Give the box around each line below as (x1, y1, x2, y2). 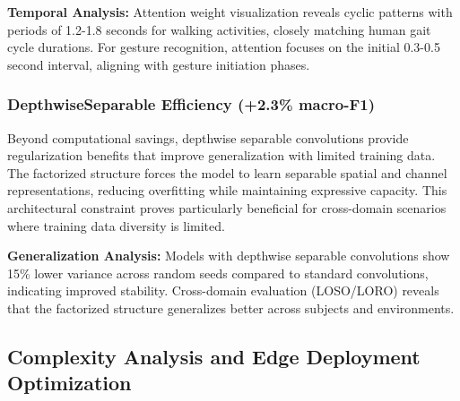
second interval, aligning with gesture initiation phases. (7, 55, 310, 73)
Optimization (7, 369, 132, 397)
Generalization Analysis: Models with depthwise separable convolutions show (7, 246, 450, 265)
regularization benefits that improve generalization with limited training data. (7, 146, 436, 165)
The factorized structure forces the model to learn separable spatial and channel (7, 163, 447, 182)
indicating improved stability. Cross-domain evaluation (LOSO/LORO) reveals (7, 281, 439, 300)
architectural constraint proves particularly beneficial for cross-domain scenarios (7, 198, 447, 217)
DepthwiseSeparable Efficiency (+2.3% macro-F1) (7, 93, 376, 115)
